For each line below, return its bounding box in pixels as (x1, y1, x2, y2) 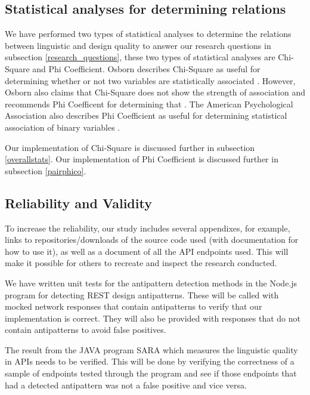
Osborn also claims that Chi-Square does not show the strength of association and (5, 86, 305, 98)
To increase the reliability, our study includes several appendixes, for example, (5, 221, 290, 234)
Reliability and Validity (5, 193, 152, 212)
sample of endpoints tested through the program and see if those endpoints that (5, 367, 297, 379)
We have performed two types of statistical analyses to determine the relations (5, 27, 292, 40)
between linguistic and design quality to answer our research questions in (5, 39, 271, 51)
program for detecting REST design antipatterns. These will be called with (5, 288, 279, 301)
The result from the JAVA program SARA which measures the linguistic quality (5, 343, 298, 356)
